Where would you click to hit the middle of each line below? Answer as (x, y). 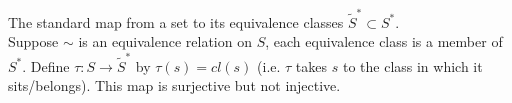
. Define (46, 65)
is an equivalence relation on (165, 41)
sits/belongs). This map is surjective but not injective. (174, 85)
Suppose (33, 41)
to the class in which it (412, 65)
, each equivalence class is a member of (384, 41)
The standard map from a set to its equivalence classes (176, 21)
